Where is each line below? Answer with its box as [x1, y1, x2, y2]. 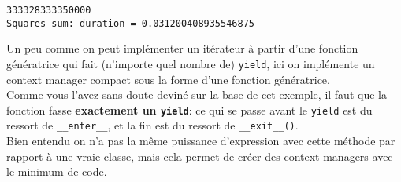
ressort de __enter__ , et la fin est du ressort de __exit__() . [6, 117, 299, 133]
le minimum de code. [6, 163, 107, 180]
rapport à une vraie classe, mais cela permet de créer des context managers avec [6, 147, 393, 164]
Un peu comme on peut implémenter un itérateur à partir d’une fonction [6, 40, 358, 56]
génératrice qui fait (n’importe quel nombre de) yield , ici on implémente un [6, 55, 375, 71]
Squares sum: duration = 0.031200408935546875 [6, 17, 254, 29]
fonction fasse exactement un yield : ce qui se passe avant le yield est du [6, 101, 373, 118]
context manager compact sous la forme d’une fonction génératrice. [6, 71, 330, 87]
